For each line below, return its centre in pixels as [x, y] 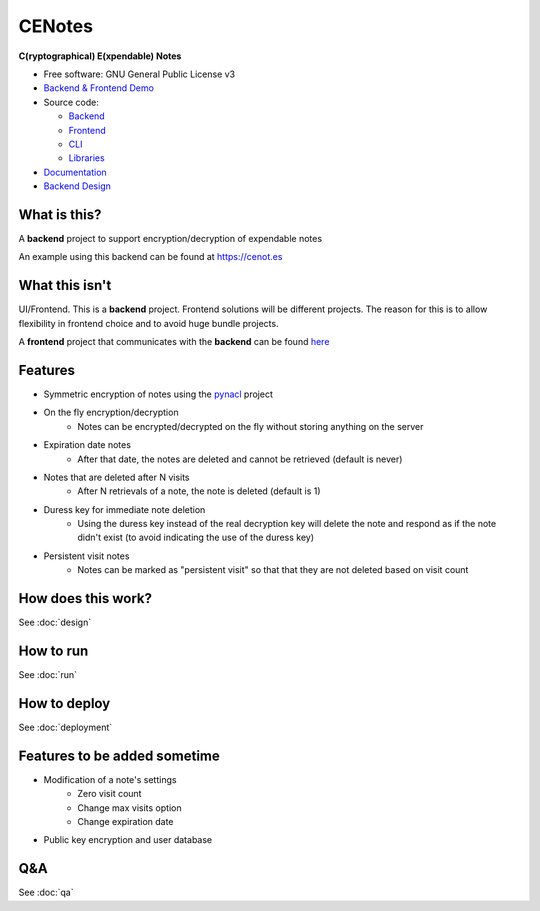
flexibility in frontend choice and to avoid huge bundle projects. [148, 323]
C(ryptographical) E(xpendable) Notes [100, 56]
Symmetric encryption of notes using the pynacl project [158, 394]
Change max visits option [129, 807]
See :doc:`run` [48, 675]
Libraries [86, 158]
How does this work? [85, 598]
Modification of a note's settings [110, 779]
